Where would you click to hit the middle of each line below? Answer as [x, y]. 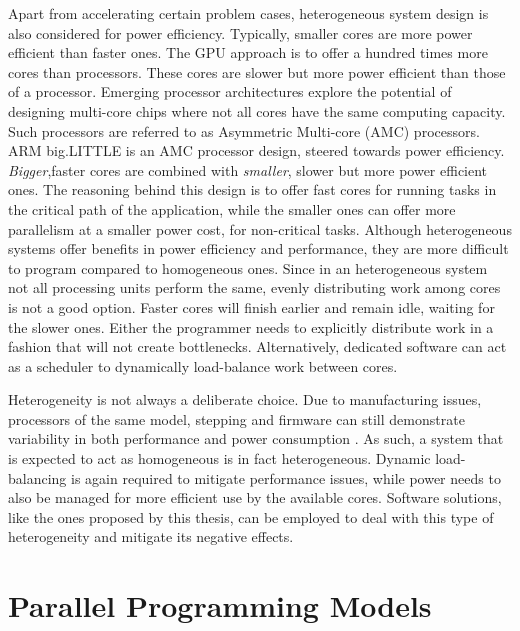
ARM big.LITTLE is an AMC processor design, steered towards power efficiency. [256, 150]
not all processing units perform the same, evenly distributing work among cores [254, 287]
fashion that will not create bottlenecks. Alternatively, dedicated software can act [257, 346]
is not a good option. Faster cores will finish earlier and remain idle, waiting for [251, 306]
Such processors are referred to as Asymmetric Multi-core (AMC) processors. [244, 130]
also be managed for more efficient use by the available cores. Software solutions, [255, 497]
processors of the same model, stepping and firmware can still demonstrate [236, 418]
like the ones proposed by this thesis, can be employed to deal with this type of [251, 516]
